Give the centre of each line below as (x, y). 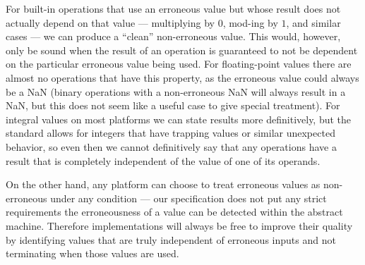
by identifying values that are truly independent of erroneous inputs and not (171, 239)
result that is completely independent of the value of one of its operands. (163, 160)
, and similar (313, 22)
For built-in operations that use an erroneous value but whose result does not (173, 8)
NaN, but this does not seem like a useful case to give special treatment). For (173, 105)
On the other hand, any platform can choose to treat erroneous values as (163, 184)
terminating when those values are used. (92, 253)
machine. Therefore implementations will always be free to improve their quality (179, 225)
